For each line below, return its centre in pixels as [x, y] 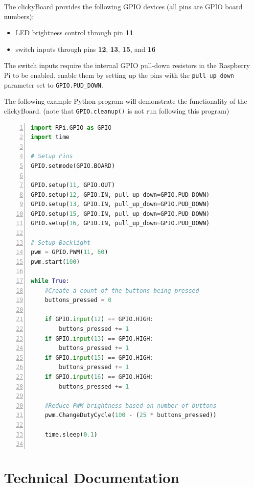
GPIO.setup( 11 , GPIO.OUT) [73, 185]
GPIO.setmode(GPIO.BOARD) [73, 166]
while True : [50, 281]
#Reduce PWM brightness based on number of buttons [131, 406]
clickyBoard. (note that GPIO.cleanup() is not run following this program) [117, 110]
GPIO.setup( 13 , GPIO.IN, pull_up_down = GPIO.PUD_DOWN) [120, 204]
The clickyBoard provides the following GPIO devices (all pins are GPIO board [123, 6]
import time [50, 137]
